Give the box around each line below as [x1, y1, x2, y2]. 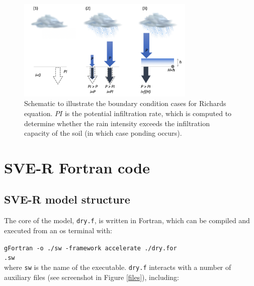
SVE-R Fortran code [4, 157, 150, 177]
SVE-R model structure [4, 192, 130, 207]
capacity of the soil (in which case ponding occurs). [24, 128, 182, 138]
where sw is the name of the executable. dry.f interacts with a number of [4, 261, 231, 272]
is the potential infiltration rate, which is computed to [64, 108, 232, 118]
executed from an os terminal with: [4, 225, 112, 235]
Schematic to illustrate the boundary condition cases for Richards [24, 98, 226, 109]
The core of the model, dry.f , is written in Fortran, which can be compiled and [4, 215, 250, 226]
